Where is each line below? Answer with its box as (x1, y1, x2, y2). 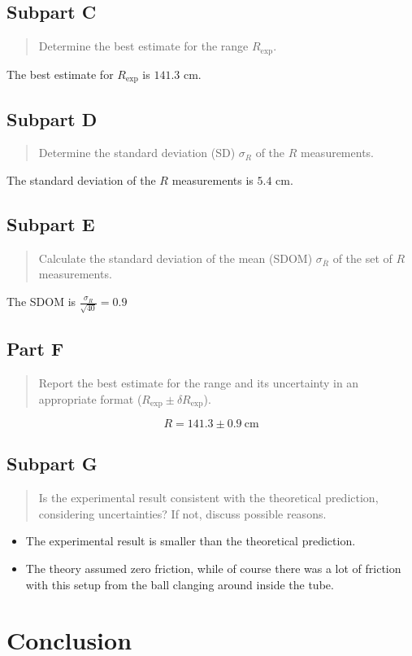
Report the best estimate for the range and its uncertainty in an (38, 374, 359, 391)
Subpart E (7, 211, 95, 236)
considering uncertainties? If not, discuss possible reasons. (38, 505, 327, 522)
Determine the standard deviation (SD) (38, 144, 236, 161)
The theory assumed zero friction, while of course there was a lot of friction (25, 559, 401, 576)
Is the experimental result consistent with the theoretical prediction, (38, 489, 379, 506)
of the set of (332, 249, 392, 266)
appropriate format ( (38, 390, 142, 407)
